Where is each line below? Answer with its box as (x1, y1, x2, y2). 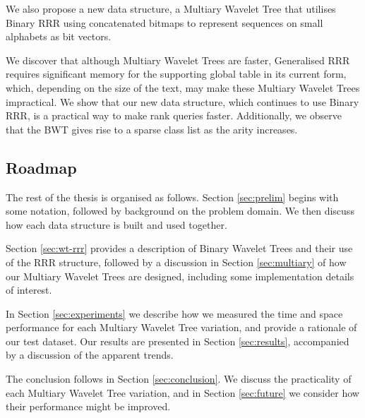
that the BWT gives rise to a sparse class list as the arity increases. (6, 121, 298, 136)
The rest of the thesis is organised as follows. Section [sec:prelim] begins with (6, 189, 339, 204)
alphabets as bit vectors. (6, 29, 112, 44)
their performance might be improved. (6, 399, 171, 414)
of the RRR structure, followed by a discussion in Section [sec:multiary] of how (6, 254, 347, 269)
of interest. (6, 282, 52, 297)
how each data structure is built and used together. (6, 217, 227, 232)
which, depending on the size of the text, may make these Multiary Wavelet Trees (6, 80, 360, 95)
